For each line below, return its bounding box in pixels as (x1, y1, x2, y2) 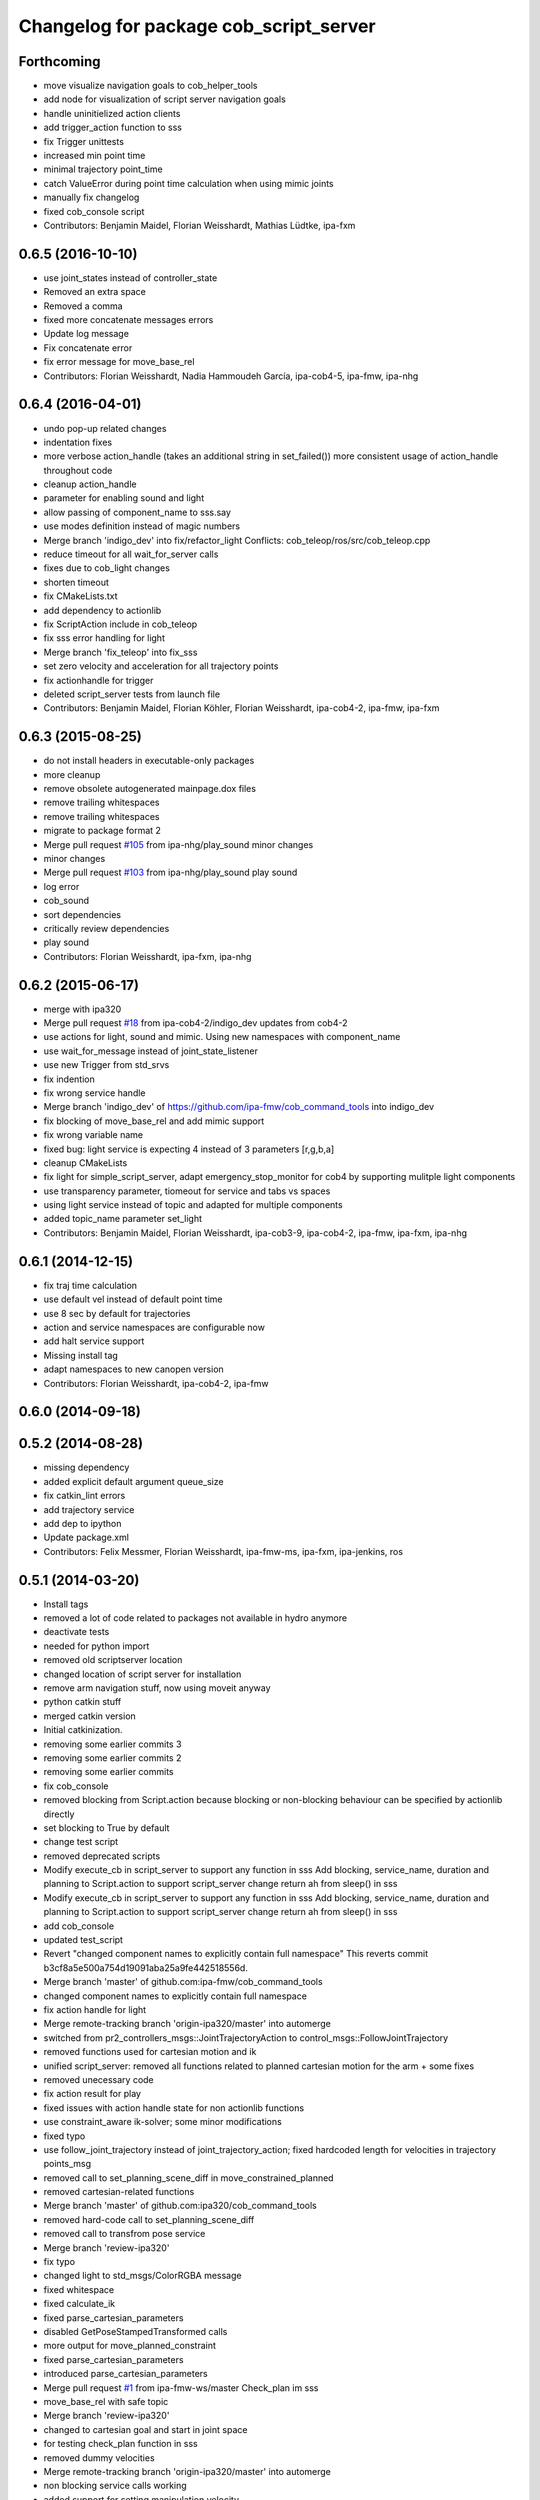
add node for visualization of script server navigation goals (43, 93, 287, 105)
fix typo (43, 2256, 75, 2268)
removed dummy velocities (43, 2451, 155, 2464)
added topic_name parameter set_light (43, 1213, 202, 1225)
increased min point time (43, 150, 146, 162)
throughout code (43, 464, 113, 476)
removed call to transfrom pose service (43, 2228, 206, 2240)
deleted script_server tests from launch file (43, 688, 220, 700)
